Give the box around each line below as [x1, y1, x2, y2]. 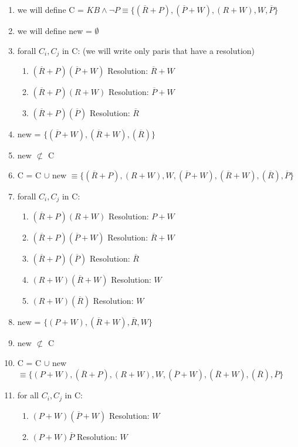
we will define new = [17, 25, 92, 36]
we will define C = [17, 4, 84, 15]
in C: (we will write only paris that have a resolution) [62, 44, 255, 56]
